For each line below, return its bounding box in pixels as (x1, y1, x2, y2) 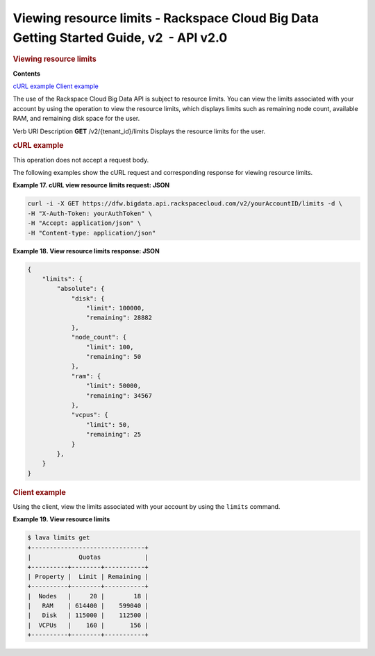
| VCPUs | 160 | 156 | (27, 621, 149, 629)
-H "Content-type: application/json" (27, 229, 156, 237)
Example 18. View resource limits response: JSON (12, 246, 160, 255)
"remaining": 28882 (85, 314, 153, 322)
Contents (12, 69, 41, 78)
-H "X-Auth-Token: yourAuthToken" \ (27, 209, 153, 217)
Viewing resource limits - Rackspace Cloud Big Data (12, 10, 319, 26)
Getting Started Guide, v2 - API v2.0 (12, 30, 228, 45)
